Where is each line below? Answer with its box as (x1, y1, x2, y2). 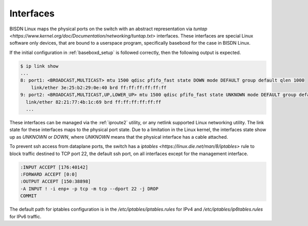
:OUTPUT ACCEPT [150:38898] (20, 179, 91, 184)
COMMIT (20, 193, 37, 199)
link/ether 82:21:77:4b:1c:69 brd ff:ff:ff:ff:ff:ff (26, 99, 161, 105)
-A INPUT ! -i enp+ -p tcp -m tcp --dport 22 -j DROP (20, 185, 159, 192)
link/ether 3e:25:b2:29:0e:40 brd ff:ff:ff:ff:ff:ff (31, 85, 167, 90)
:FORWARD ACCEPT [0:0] (20, 171, 78, 177)
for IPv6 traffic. (9, 213, 42, 219)
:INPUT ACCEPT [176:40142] (20, 164, 88, 170)
